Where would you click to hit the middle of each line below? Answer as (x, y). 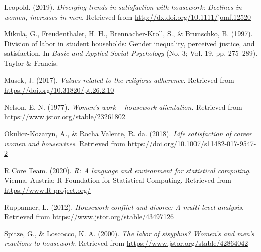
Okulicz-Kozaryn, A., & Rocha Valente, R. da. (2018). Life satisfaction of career (128, 133)
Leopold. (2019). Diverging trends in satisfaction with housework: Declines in (123, 7)
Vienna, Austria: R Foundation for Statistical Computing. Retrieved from (118, 180)
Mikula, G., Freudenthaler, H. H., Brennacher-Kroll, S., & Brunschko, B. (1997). (128, 33)
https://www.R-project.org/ (47, 189)
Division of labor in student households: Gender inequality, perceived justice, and (129, 43)
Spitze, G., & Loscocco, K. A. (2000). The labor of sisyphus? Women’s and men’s (129, 233)
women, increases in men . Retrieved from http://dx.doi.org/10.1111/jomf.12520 (128, 16)
